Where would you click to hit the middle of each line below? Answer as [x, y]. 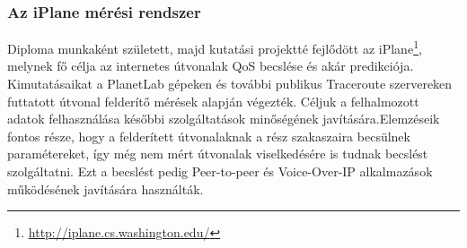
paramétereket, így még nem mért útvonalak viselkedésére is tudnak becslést [218, 154]
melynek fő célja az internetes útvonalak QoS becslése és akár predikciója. [211, 66]
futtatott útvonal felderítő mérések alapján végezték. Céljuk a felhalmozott [213, 101]
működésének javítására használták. [106, 188]
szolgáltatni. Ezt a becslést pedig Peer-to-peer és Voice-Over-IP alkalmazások [220, 171]
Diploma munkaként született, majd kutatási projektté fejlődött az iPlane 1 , [215, 47]
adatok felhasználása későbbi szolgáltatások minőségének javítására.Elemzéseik [224, 119]
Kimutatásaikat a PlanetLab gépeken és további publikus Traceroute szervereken [230, 84]
